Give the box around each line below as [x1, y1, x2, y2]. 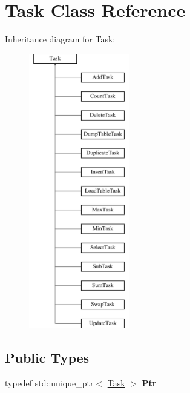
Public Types [5, 348, 90, 367]
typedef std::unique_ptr [5, 377, 94, 389]
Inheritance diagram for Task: [5, 33, 116, 45]
